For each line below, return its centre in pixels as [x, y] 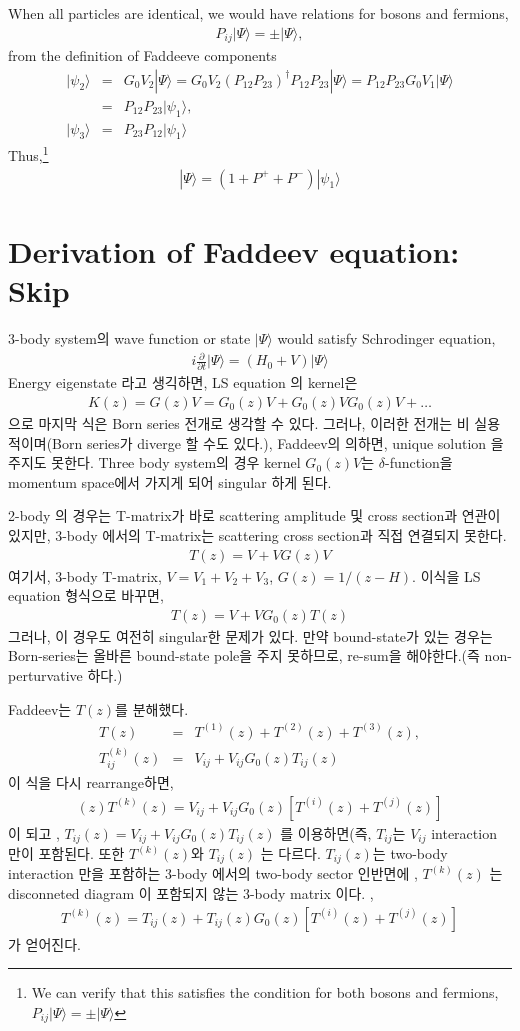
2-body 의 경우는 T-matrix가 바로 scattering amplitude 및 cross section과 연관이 [254, 515]
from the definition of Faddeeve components [142, 55]
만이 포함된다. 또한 [66, 853]
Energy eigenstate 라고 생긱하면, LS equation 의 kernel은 [183, 382]
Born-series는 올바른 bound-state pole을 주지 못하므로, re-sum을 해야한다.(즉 [244, 655]
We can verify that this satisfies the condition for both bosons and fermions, [265, 992]
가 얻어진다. [44, 943]
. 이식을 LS [446, 575]
